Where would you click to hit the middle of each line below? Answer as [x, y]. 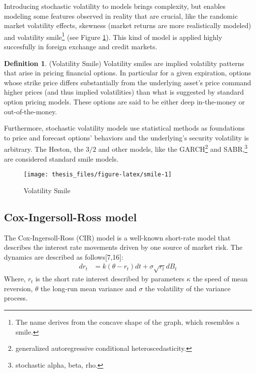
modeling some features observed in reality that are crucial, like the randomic [121, 16]
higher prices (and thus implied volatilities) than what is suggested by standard [124, 92]
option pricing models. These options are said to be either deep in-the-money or [125, 102]
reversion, [18, 288]
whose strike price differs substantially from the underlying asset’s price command [128, 82]
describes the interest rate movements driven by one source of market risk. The [123, 247]
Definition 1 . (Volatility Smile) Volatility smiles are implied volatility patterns [124, 63]
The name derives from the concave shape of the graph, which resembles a [128, 322]
